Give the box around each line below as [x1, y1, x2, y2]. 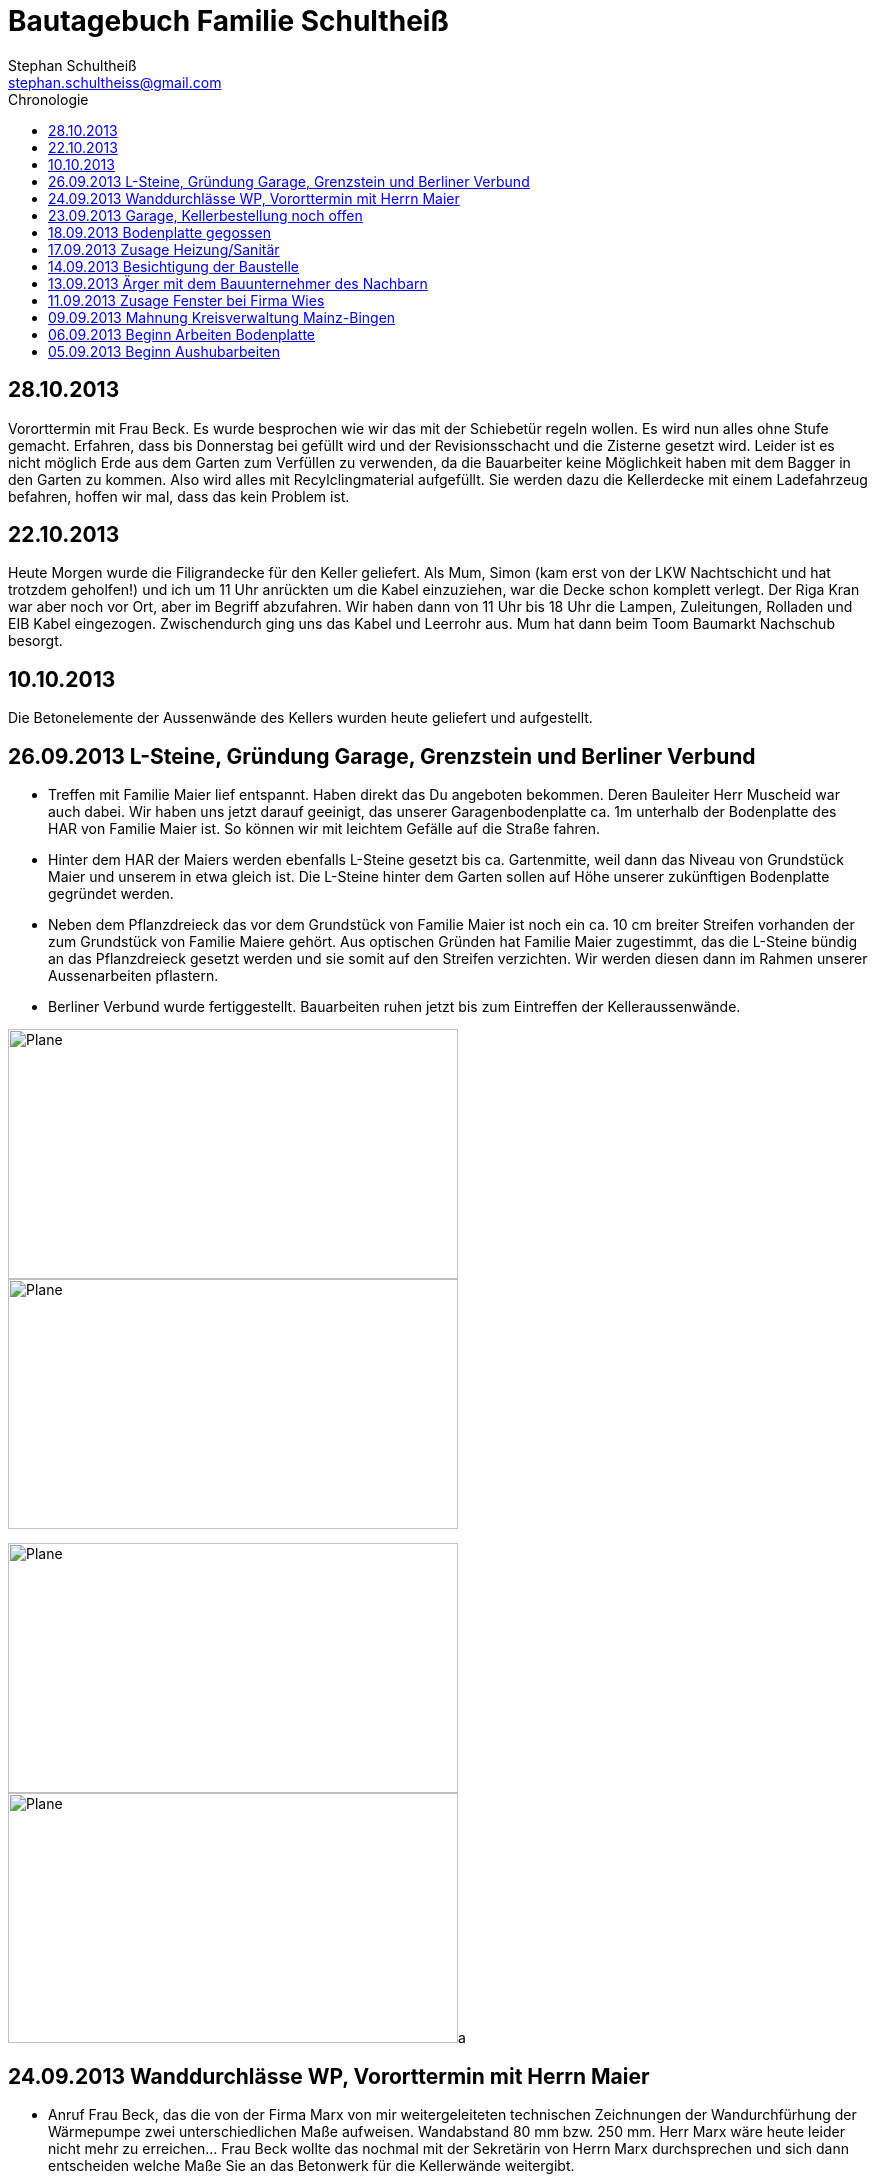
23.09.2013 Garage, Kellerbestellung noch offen [48, 206, 363, 224]
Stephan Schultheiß [8, 56, 137, 74]
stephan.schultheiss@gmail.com [8, 73, 222, 91]
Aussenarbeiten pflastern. [48, 967, 219, 985]
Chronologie [8, 90, 89, 108]
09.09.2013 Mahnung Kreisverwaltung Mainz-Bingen [48, 308, 396, 326]
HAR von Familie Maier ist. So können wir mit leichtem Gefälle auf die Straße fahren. [48, 820, 601, 838]
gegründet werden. [48, 885, 174, 903]
